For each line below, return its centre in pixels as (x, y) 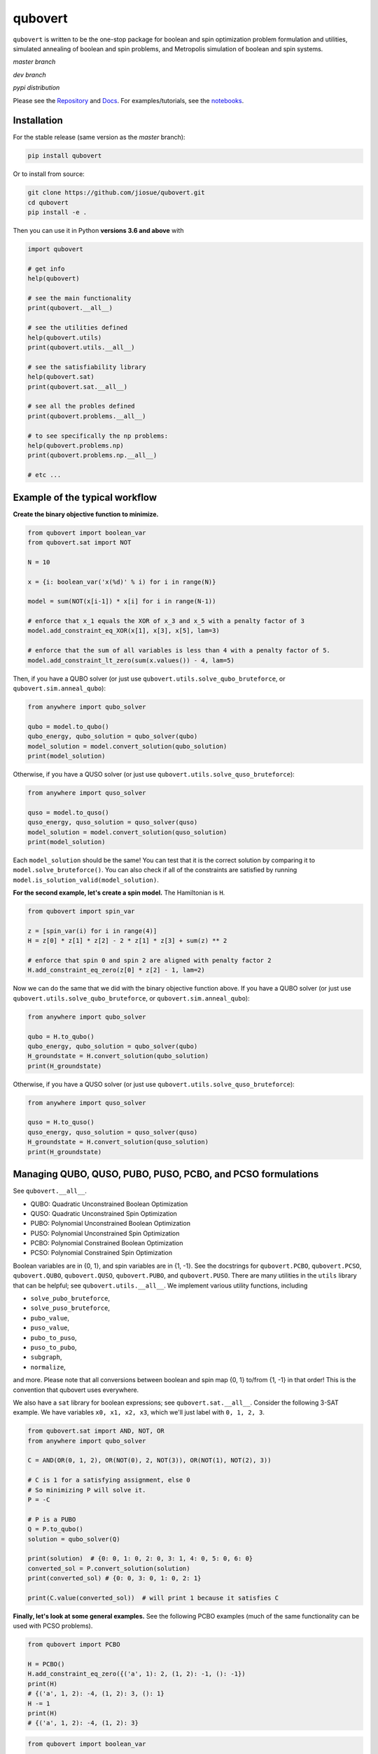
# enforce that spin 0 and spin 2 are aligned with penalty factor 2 (149, 960)
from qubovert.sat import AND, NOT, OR (96, 1431)
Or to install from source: (49, 174)
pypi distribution (36, 88)
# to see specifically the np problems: (98, 436)
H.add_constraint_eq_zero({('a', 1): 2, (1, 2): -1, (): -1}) (136, 1674)
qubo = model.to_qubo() (69, 727)
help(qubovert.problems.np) (76, 445)
